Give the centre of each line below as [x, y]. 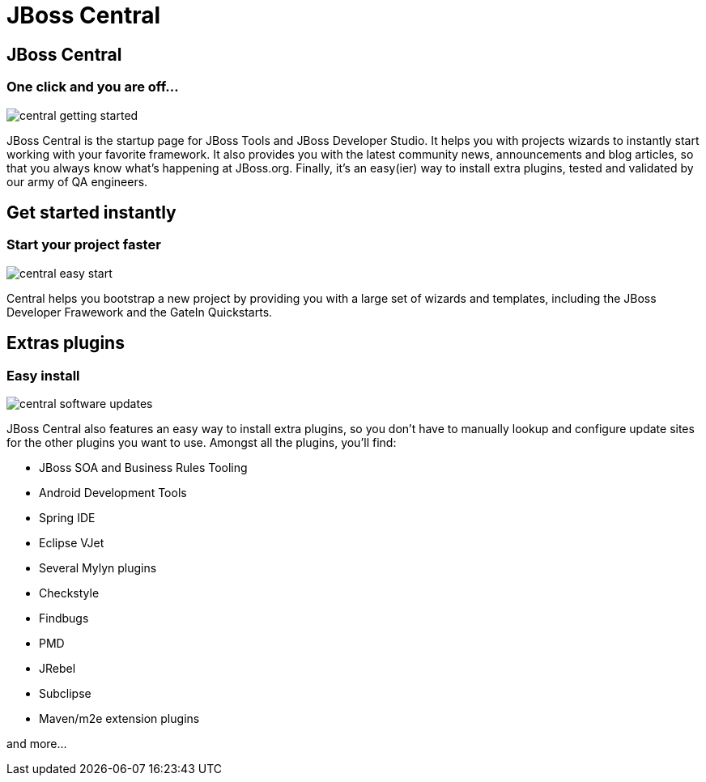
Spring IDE [67, 517]
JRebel [57, 668]
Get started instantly [91, 212]
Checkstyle [69, 593]
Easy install [43, 375]
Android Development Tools [113, 492]
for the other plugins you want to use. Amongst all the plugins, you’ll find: [202, 442]
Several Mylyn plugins [98, 567]
